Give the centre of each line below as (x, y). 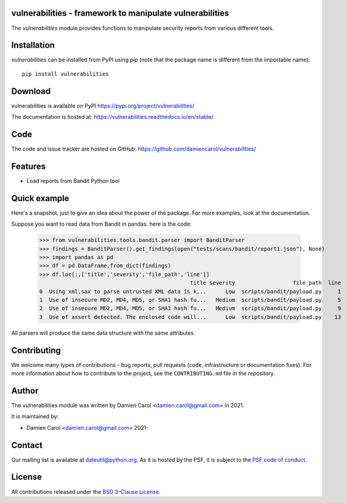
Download (31, 91)
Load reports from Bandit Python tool (73, 180)
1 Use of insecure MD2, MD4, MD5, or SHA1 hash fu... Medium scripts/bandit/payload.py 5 (190, 300)
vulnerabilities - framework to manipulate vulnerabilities (120, 13)
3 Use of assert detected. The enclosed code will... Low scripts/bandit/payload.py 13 (190, 317)
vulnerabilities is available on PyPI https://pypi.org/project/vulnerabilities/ (103, 105)
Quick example (40, 198)
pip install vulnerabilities (65, 74)
